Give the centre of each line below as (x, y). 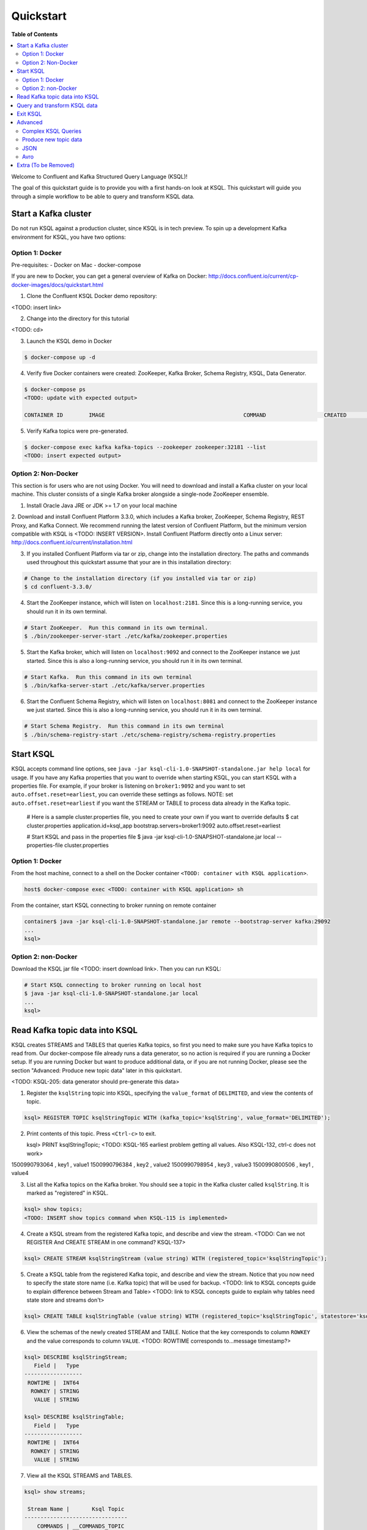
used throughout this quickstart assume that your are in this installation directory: (129, 562)
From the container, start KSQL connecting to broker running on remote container (114, 905)
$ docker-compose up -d (60, 357)
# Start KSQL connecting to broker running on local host (113, 985)
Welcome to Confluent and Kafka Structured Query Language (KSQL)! (99, 176)
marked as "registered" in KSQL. (68, 1193)
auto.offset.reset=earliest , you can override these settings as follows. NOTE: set (122, 794)
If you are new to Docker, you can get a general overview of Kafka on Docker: (109, 276)
